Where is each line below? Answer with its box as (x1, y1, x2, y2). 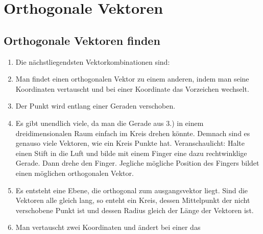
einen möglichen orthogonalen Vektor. (15, 167, 134, 178)
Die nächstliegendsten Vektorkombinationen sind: (15, 56, 170, 67)
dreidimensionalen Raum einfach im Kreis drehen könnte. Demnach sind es (15, 127, 250, 138)
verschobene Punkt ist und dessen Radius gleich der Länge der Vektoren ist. (15, 204, 254, 215)
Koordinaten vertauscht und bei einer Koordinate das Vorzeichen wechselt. (15, 83, 249, 94)
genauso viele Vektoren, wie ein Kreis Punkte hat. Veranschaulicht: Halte (15, 138, 245, 148)
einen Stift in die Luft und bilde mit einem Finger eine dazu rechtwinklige (15, 147, 247, 158)
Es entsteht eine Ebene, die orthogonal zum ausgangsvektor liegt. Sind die (15, 185, 248, 195)
